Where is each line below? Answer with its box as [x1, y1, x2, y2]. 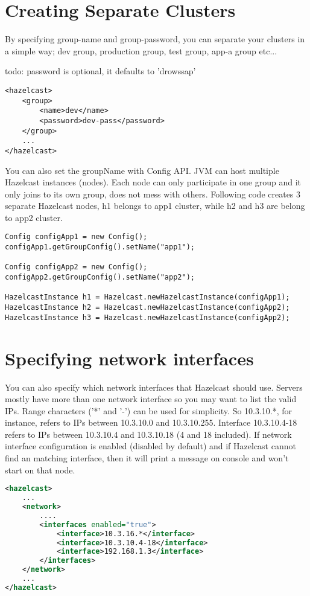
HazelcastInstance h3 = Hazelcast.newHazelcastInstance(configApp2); [5, 313, 290, 322]
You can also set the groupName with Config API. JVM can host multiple [5, 164, 279, 176]
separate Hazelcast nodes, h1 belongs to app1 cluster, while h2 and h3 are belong [5, 199, 305, 212]
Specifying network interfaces [5, 345, 254, 370]
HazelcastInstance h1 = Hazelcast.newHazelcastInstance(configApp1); [5, 293, 290, 302]
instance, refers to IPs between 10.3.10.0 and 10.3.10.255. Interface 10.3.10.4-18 [5, 416, 297, 429]
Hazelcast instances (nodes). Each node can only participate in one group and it [5, 176, 301, 188]
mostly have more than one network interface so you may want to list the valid [5, 393, 297, 405]
